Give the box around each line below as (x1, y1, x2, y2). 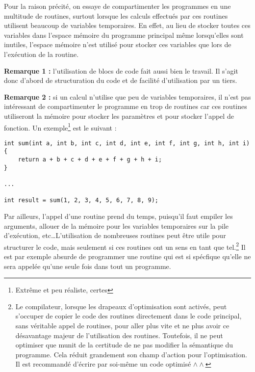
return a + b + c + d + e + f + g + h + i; (18, 156, 162, 163)
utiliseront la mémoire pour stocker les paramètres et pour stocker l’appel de (4, 110, 234, 121)
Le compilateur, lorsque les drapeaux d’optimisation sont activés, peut (15, 301, 227, 311)
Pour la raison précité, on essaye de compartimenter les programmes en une (4, 1, 231, 11)
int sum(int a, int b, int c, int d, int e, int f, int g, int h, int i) (4, 139, 250, 147)
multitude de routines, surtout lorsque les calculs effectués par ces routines (4, 10, 228, 21)
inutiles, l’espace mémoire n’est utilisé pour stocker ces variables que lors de (4, 39, 231, 50)
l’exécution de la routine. (4, 49, 79, 59)
